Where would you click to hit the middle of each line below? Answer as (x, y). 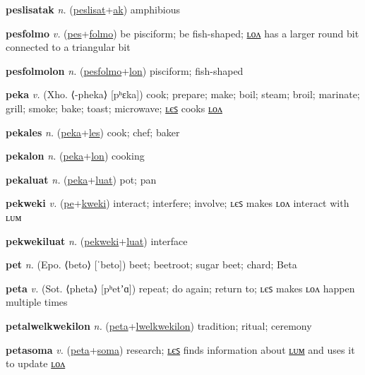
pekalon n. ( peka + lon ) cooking (75, 156)
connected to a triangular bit (68, 47)
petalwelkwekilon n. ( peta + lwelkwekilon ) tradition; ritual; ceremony (159, 325)
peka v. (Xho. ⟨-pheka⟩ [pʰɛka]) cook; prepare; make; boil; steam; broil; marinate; (183, 94)
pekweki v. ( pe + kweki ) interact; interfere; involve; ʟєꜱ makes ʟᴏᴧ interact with (178, 203)
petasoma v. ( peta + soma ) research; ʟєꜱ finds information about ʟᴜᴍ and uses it (180, 349)
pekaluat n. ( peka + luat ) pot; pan (81, 179)
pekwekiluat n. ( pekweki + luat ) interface (97, 240)
